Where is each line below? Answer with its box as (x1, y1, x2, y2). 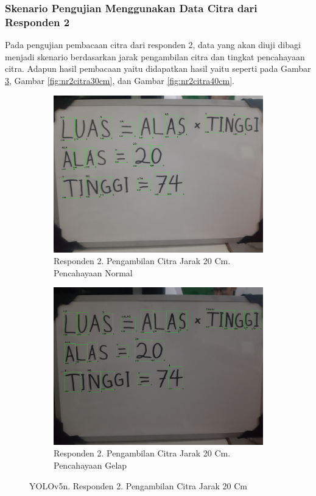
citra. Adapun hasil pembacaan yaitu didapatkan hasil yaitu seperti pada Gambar (5, 62, 311, 75)
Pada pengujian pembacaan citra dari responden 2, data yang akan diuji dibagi (5, 38, 301, 51)
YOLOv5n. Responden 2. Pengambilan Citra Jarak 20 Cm (29, 479, 247, 492)
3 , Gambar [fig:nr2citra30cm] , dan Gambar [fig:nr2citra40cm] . (5, 74, 234, 86)
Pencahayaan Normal (54, 266, 133, 279)
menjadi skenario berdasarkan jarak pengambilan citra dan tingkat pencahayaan (5, 50, 305, 63)
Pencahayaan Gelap (54, 458, 127, 471)
